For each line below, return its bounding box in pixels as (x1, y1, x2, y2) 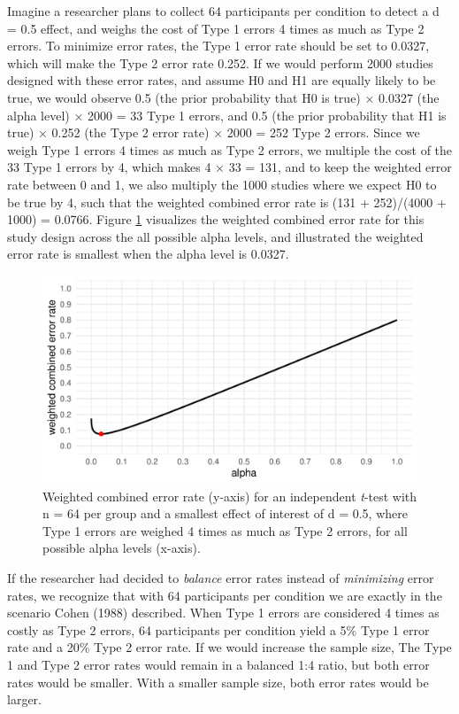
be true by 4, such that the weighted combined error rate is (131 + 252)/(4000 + (7, 192, 447, 211)
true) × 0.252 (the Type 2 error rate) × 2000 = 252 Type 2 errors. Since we (7, 123, 420, 142)
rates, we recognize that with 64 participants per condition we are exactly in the (7, 586, 442, 604)
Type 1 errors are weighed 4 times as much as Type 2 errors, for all (42, 521, 408, 539)
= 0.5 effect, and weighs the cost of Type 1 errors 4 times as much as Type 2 (7, 19, 425, 37)
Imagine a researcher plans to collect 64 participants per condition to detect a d (7, 2, 440, 19)
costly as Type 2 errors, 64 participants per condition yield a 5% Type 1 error (7, 620, 430, 639)
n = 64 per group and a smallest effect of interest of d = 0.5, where (42, 504, 408, 523)
